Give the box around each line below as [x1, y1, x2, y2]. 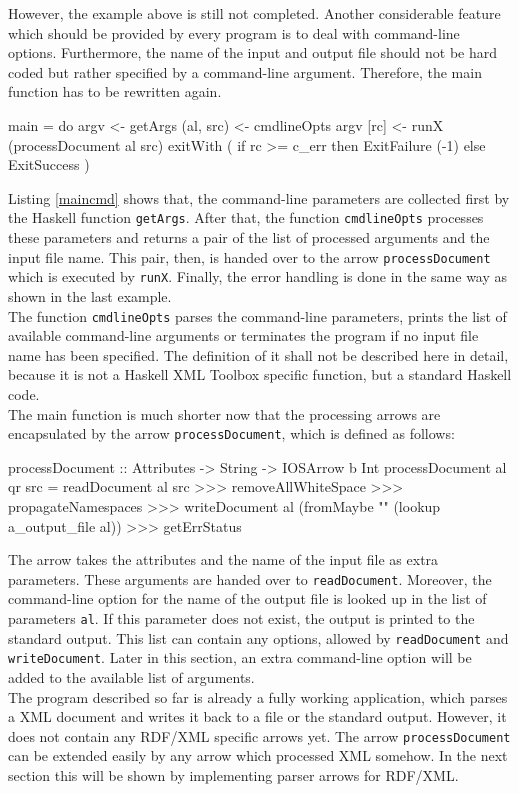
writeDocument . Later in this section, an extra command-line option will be [8, 647, 472, 668]
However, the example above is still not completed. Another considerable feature [8, 3, 501, 23]
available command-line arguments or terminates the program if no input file [8, 325, 479, 346]
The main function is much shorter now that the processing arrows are [8, 403, 441, 424]
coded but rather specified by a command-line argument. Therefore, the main [8, 61, 482, 82]
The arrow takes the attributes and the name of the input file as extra [8, 549, 439, 570]
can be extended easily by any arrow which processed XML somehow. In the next [8, 745, 508, 766]
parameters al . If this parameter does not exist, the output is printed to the [8, 608, 475, 628]
